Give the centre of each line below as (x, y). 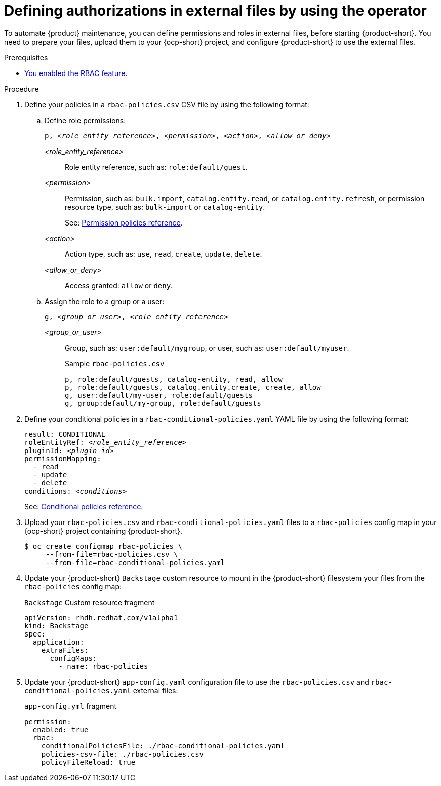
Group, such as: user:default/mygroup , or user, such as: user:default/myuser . (207, 348)
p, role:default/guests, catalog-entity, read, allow (174, 379)
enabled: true (61, 729)
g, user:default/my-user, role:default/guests (159, 395)
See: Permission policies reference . (124, 222)
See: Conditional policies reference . (84, 506)
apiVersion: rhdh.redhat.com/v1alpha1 (101, 617)
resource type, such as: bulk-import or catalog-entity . (165, 207)
